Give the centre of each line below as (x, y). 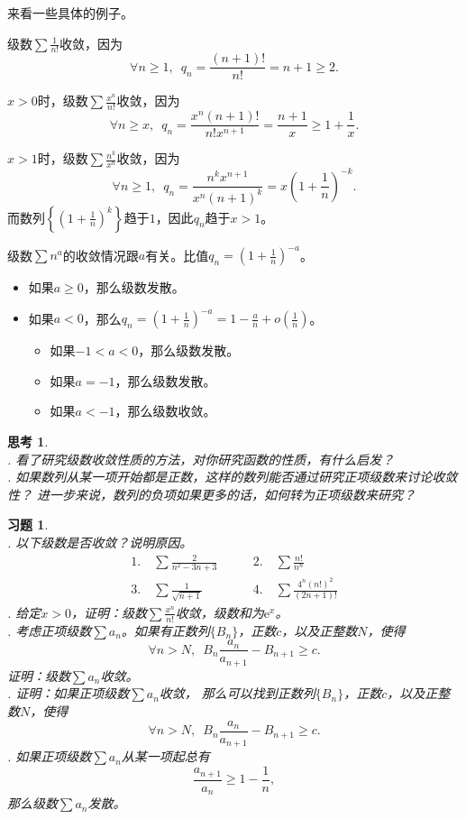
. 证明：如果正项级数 (69, 693)
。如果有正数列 (165, 630)
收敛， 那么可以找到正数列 (237, 693)
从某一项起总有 (165, 756)
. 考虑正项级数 (50, 630)
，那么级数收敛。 (165, 411)
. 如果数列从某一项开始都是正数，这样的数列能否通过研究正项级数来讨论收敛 (233, 477)
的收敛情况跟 (101, 255)
